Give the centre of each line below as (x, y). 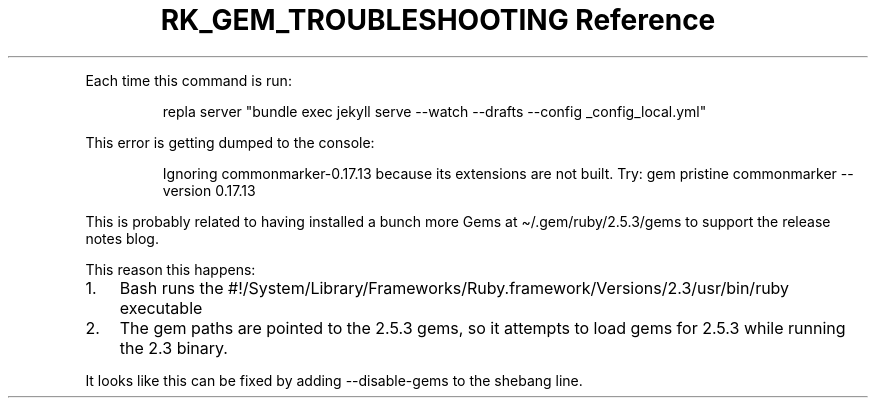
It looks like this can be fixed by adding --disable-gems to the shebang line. (334, 380)
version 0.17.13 (209, 190)
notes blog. (122, 238)
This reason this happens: (170, 269)
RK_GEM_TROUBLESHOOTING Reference (438, 20)
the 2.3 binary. (173, 347)
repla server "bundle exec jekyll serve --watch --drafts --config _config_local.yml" (434, 111)
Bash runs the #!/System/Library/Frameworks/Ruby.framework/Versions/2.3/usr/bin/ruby (454, 287)
